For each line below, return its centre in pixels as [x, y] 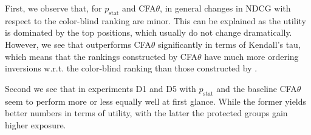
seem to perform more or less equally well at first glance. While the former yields [156, 101]
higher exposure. [36, 124]
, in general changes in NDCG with [225, 8]
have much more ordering [251, 56]
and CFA [139, 8]
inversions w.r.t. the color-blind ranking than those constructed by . [131, 68]
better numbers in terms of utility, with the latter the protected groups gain [146, 113]
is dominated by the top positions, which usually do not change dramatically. [149, 32]
